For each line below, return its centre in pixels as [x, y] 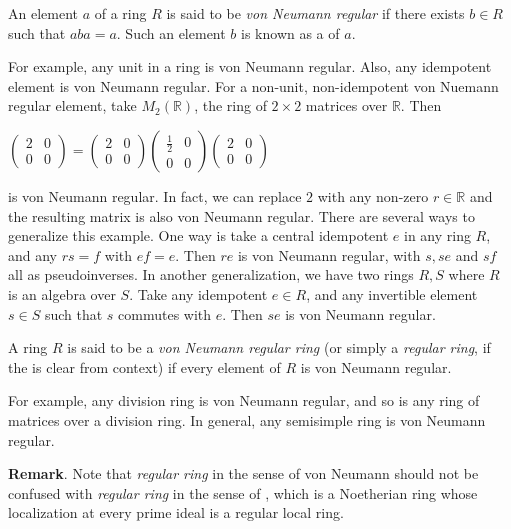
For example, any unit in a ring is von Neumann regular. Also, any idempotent [250, 66]
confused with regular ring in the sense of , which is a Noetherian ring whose [243, 492]
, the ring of [230, 105]
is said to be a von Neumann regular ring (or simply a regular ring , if [279, 347]
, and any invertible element [392, 293]
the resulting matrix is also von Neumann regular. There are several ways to [241, 215]
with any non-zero [373, 195]
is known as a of [290, 32]
